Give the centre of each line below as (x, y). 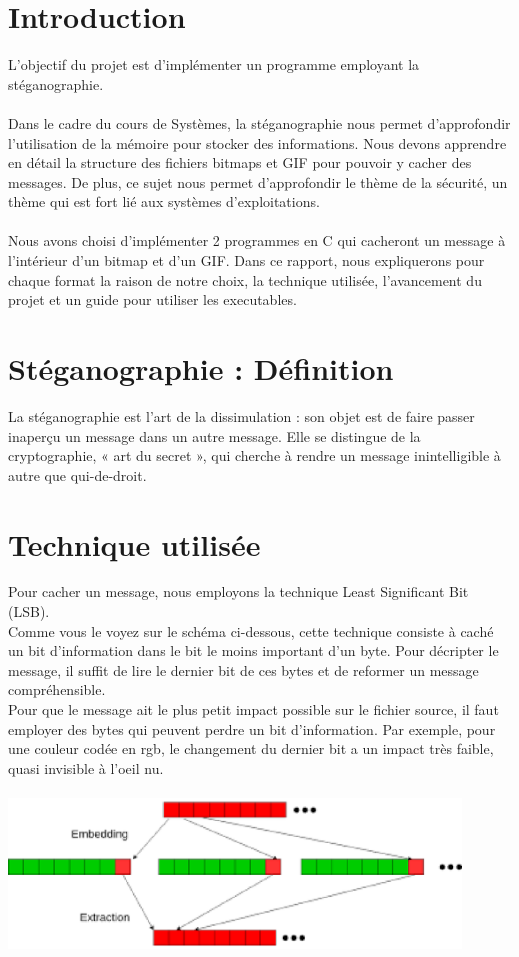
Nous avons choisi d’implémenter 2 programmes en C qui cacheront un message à (257, 240)
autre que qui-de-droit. (77, 474)
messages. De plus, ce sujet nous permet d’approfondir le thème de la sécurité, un (258, 181)
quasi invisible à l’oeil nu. (86, 767)
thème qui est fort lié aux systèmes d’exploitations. (164, 201)
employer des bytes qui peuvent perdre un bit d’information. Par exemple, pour (252, 728)
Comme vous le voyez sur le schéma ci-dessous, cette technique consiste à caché (251, 630)
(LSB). (29, 611)
